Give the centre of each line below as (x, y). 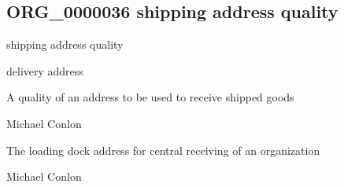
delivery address (45, 70)
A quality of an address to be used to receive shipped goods (150, 97)
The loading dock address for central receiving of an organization (163, 150)
